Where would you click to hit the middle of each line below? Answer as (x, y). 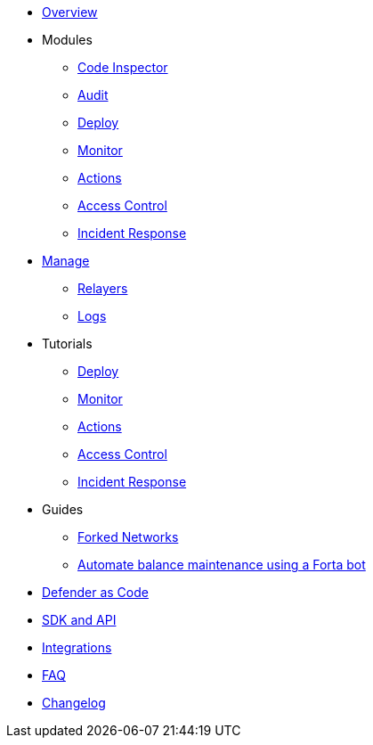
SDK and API (79, 620)
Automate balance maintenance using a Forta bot (222, 565)
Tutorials (67, 344)
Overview (70, 12)
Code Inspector (123, 67)
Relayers (103, 288)
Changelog (74, 703)
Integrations (77, 647)
